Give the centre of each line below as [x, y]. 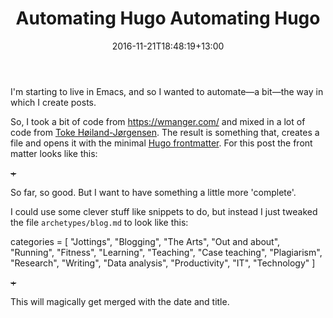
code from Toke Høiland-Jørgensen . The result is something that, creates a [165, 132]
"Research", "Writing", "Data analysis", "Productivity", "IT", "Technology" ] [163, 263]
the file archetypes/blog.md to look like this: [99, 222]
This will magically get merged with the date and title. [120, 301]
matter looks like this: [54, 153]
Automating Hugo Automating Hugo [168, 18]
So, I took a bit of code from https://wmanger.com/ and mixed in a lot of [158, 121]
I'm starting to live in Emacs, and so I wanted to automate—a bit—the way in [167, 91]
